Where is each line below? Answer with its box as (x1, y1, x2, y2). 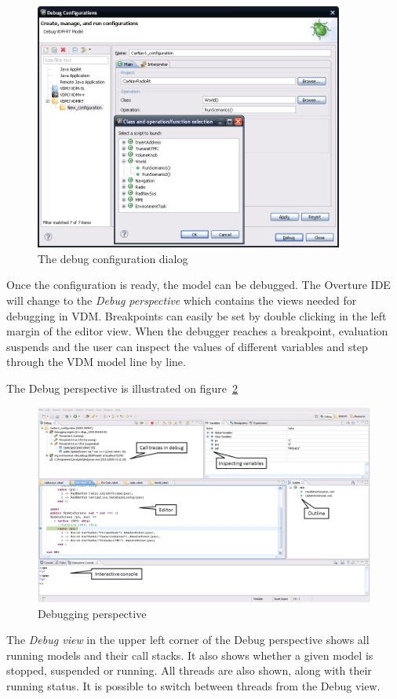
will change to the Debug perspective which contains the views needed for (6, 291, 357, 308)
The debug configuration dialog (38, 250, 188, 266)
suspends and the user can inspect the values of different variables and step (6, 338, 368, 354)
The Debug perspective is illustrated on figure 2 (6, 379, 238, 396)
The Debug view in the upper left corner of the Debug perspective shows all (6, 631, 370, 648)
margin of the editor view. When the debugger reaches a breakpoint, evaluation (6, 323, 388, 339)
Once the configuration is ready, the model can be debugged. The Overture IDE (6, 276, 391, 293)
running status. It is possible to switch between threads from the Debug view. (6, 677, 381, 694)
